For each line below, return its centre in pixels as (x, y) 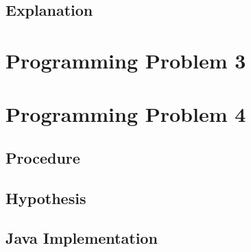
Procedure (43, 157)
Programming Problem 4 (126, 114)
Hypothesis (46, 198)
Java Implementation (82, 238)
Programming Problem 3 (126, 60)
